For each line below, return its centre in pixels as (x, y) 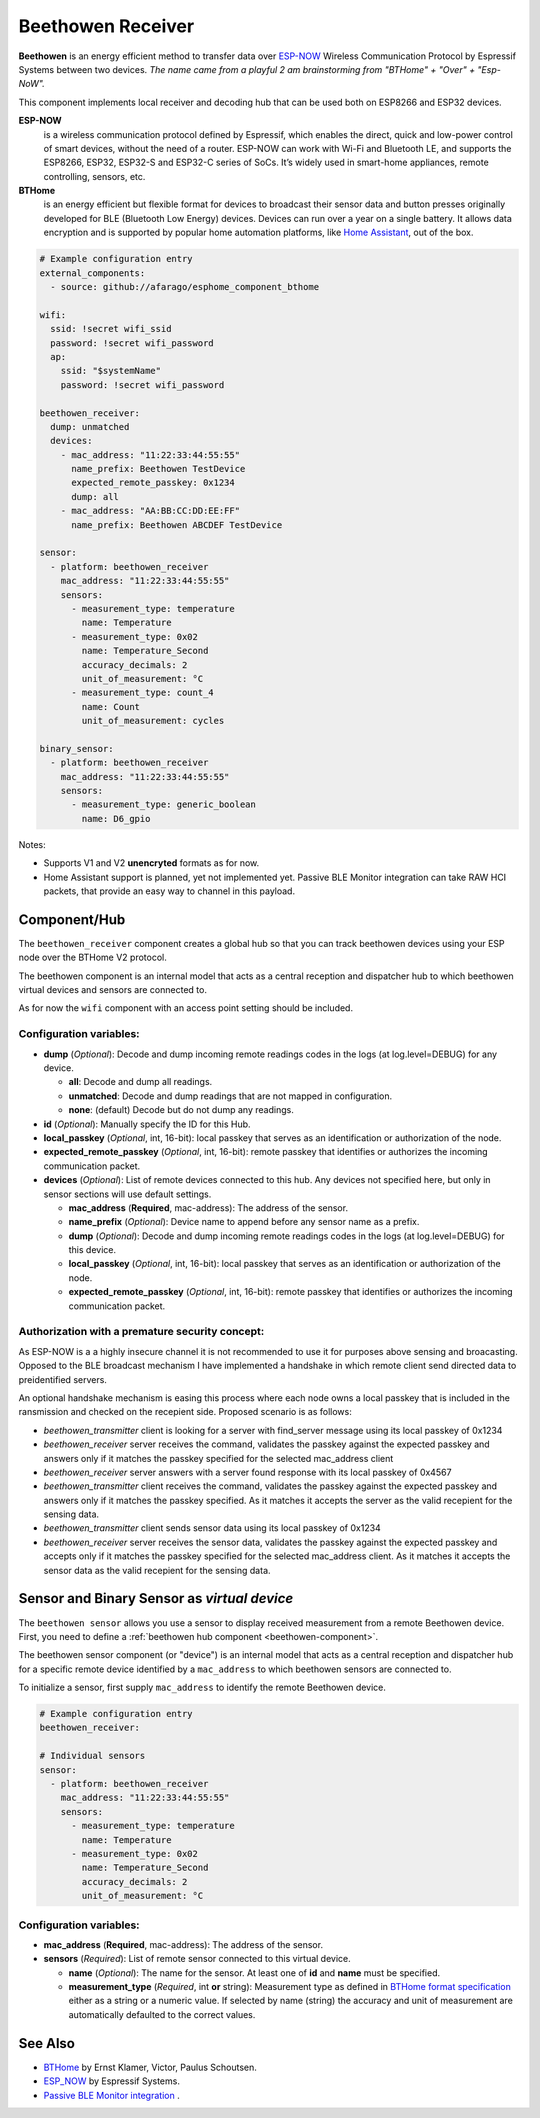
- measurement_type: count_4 (142, 693)
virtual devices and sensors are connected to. (112, 990)
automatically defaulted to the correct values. (162, 2014)
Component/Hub (72, 919)
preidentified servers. (62, 1379)
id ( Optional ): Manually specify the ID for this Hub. (147, 1124)
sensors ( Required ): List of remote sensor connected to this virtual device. (197, 1959)
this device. (92, 1250)
